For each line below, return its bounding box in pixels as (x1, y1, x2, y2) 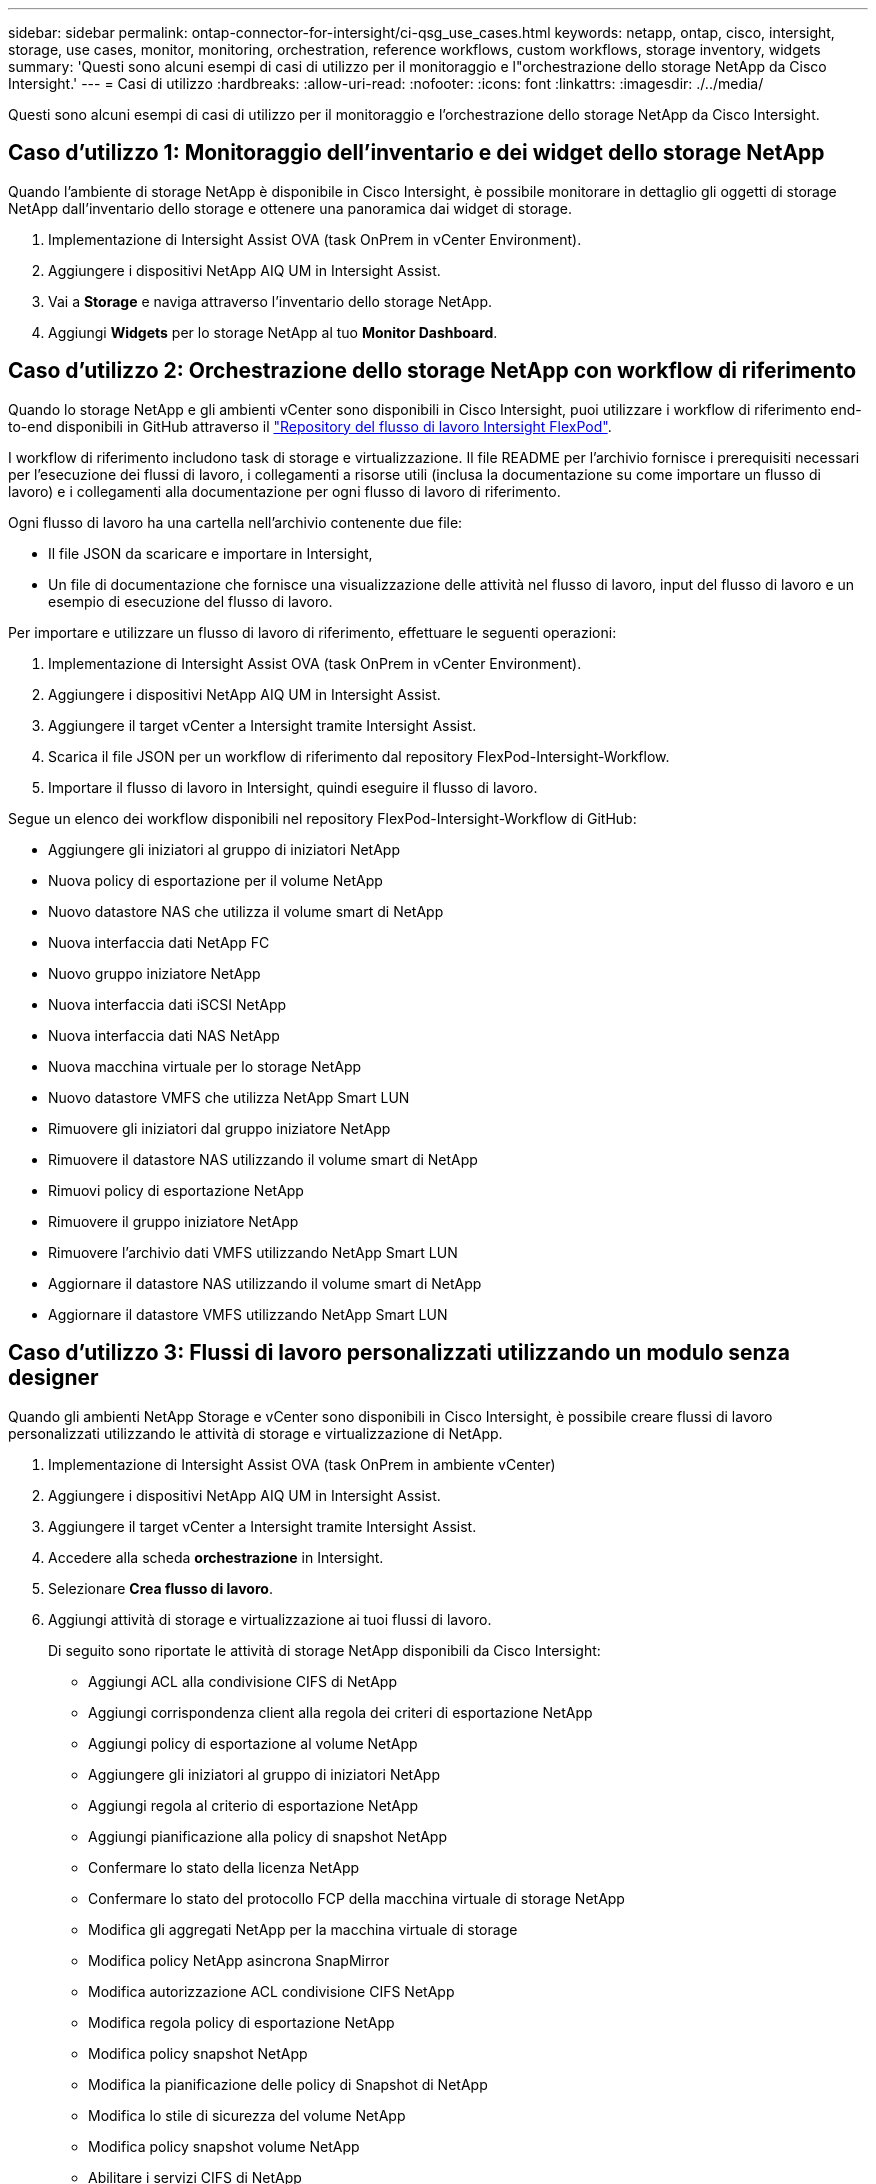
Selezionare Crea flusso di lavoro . (48, 1579, 273, 1597)
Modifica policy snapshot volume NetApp (88, 2137, 360, 2155)
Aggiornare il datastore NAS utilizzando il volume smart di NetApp (48, 1274, 482, 1292)
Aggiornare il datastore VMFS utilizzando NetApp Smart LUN (48, 1305, 448, 1323)
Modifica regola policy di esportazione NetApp (88, 2013, 395, 2031)
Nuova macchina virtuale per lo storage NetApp (48, 1057, 362, 1075)
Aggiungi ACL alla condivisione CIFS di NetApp (88, 1672, 397, 1690)
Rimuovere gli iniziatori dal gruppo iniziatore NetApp (48, 1119, 391, 1137)
